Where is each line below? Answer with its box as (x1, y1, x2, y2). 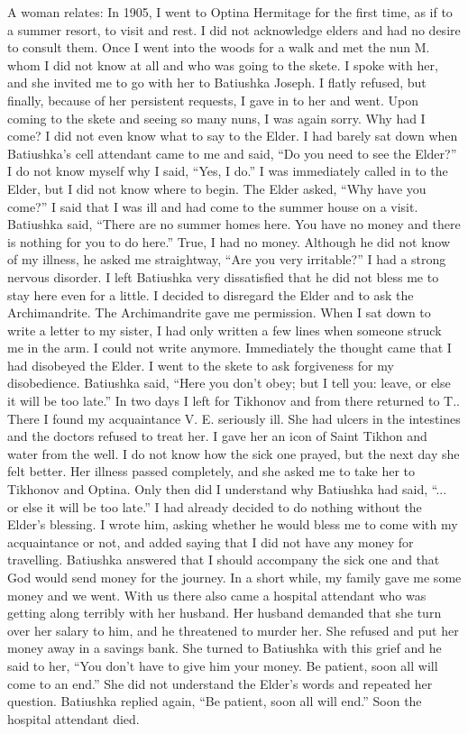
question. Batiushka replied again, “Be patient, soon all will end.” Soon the (7, 692, 422, 711)
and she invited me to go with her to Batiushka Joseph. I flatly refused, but (7, 73, 427, 92)
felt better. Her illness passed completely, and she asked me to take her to (7, 462, 416, 481)
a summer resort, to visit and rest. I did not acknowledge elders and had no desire (7, 20, 461, 39)
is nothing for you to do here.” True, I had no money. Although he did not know (7, 232, 451, 251)
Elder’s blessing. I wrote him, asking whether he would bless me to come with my (7, 515, 458, 534)
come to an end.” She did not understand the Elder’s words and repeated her (7, 674, 433, 693)
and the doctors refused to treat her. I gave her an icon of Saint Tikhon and (7, 427, 427, 445)
